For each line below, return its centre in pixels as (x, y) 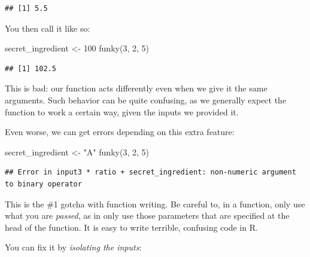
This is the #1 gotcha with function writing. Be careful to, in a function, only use (155, 204)
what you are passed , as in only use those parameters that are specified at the (147, 215)
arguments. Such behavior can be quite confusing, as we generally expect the (146, 100)
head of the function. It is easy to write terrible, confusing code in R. (131, 227)
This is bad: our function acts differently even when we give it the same (136, 88)
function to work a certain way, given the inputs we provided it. (122, 111)
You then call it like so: (48, 28)
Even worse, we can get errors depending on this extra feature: (120, 132)
